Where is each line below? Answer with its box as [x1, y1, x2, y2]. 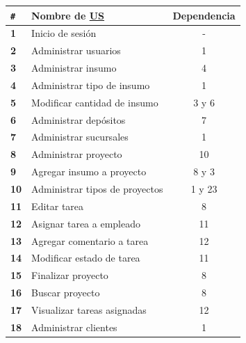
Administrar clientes [31, 319, 117, 334]
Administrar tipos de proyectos [31, 182, 163, 196]
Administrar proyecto [31, 147, 122, 161]
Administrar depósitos [31, 112, 126, 127]
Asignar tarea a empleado [31, 216, 140, 230]
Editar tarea [31, 198, 84, 213]
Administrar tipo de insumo [31, 77, 150, 92]
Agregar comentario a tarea [31, 233, 149, 248]
